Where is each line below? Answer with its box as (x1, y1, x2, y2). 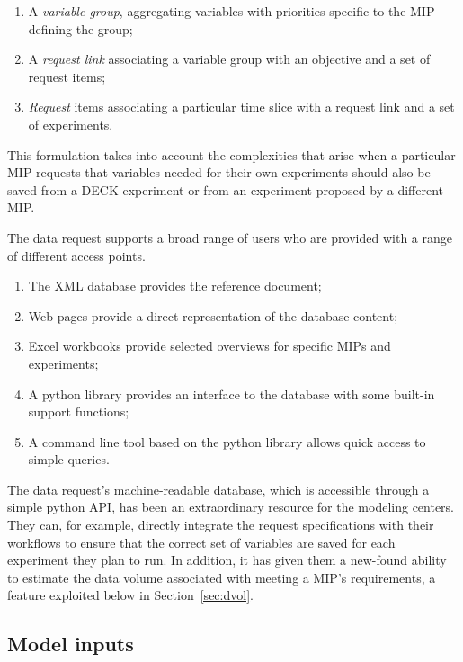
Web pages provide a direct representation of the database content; (28, 306, 398, 325)
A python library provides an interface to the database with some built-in (28, 384, 435, 403)
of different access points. (7, 246, 146, 264)
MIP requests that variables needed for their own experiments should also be (7, 163, 431, 182)
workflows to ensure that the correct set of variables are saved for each (7, 532, 396, 551)
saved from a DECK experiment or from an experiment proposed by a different (7, 180, 443, 199)
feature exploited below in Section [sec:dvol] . (7, 586, 254, 604)
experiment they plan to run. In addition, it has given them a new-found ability (7, 550, 447, 569)
